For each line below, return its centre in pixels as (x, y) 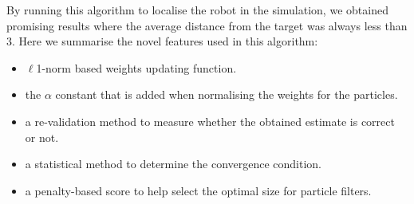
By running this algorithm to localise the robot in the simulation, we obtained (197, 10)
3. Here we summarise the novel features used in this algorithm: (162, 41)
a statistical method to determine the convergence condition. (173, 164)
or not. (42, 137)
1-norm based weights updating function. (136, 67)
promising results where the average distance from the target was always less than (207, 25)
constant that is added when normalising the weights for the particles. (227, 94)
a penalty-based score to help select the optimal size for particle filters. (198, 190)
